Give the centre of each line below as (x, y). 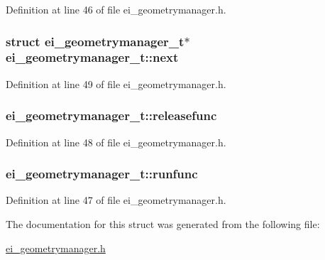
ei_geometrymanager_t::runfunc (102, 174)
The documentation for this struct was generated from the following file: (163, 223)
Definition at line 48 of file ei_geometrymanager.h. (116, 142)
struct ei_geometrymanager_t (95, 41)
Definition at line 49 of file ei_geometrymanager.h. (116, 83)
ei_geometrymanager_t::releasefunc (111, 115)
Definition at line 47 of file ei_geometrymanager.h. (116, 200)
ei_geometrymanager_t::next (92, 57)
